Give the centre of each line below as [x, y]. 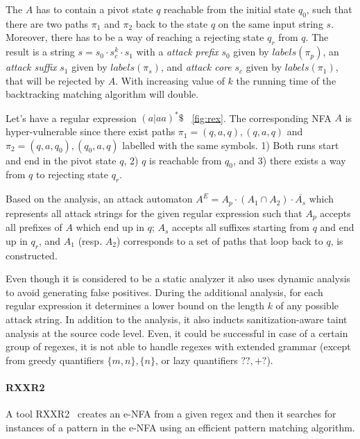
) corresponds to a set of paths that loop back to [220, 240]
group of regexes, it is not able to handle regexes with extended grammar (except [178, 346]
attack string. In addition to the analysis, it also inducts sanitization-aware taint [177, 319]
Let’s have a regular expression [71, 118]
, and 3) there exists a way [290, 160]
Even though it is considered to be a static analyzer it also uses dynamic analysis [178, 278]
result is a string [40, 52]
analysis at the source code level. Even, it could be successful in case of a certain [177, 333]
